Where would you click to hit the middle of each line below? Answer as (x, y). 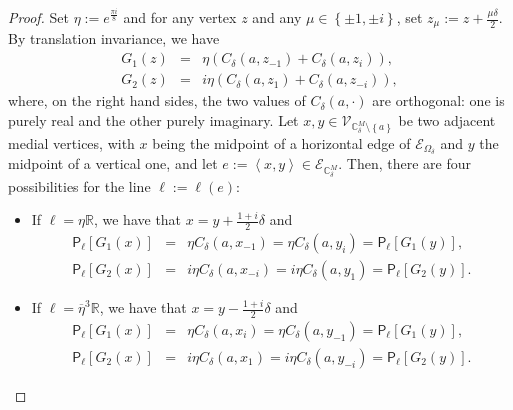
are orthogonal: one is (438, 100)
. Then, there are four (405, 163)
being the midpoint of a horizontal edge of (281, 142)
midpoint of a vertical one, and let (113, 163)
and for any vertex (180, 17)
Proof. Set (38, 17)
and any (277, 17)
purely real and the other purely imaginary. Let (153, 119)
